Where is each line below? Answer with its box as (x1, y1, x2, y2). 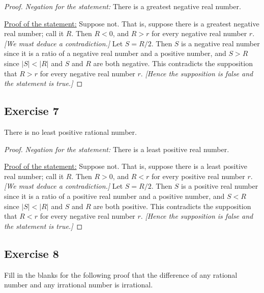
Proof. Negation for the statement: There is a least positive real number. (4, 143, 229, 154)
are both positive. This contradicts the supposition (93, 200, 251, 211)
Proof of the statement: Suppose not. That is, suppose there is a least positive (4, 161, 248, 171)
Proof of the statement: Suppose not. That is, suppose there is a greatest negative (4, 18, 259, 28)
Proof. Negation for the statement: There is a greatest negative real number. (4, 1, 241, 11)
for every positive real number (151, 170, 245, 181)
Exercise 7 (4, 103, 59, 119)
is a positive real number (181, 181, 258, 191)
